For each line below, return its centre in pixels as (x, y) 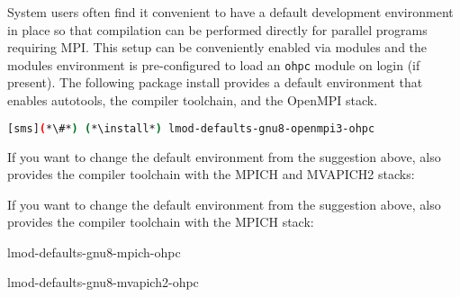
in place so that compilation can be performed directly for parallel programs (217, 29)
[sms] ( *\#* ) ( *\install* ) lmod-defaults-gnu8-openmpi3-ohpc (191, 128)
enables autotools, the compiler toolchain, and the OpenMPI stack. (193, 100)
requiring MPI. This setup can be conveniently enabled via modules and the (217, 47)
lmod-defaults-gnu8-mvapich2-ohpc (103, 282)
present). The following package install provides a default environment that (215, 82)
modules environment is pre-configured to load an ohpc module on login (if (214, 64)
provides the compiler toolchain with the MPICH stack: (161, 222)
